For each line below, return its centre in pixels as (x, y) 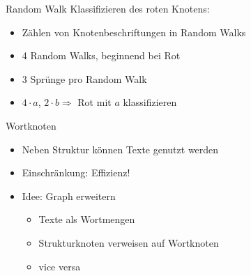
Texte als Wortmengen (87, 219)
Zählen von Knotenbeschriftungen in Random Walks (134, 32)
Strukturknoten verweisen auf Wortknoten (129, 242)
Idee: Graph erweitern (69, 195)
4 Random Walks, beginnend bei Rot (101, 55)
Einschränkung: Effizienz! (76, 172)
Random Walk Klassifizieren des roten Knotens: (108, 8)
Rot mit (94, 102)
